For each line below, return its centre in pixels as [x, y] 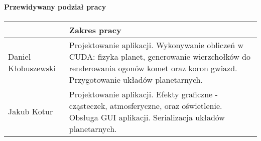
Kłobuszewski [32, 68]
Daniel [20, 56]
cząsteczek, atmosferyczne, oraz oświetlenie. [146, 105]
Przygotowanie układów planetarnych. [136, 79]
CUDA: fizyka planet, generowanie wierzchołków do [160, 56]
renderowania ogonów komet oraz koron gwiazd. [153, 68]
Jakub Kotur [31, 111]
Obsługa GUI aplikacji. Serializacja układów [147, 117]
